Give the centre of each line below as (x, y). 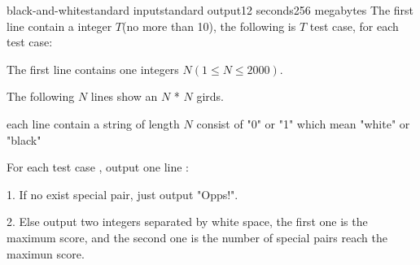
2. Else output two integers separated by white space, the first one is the (187, 222)
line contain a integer (59, 26)
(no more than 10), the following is (209, 26)
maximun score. (46, 253)
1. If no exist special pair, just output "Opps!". (122, 194)
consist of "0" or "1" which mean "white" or (303, 123)
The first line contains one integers (93, 69)
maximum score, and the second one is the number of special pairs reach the (197, 237)
